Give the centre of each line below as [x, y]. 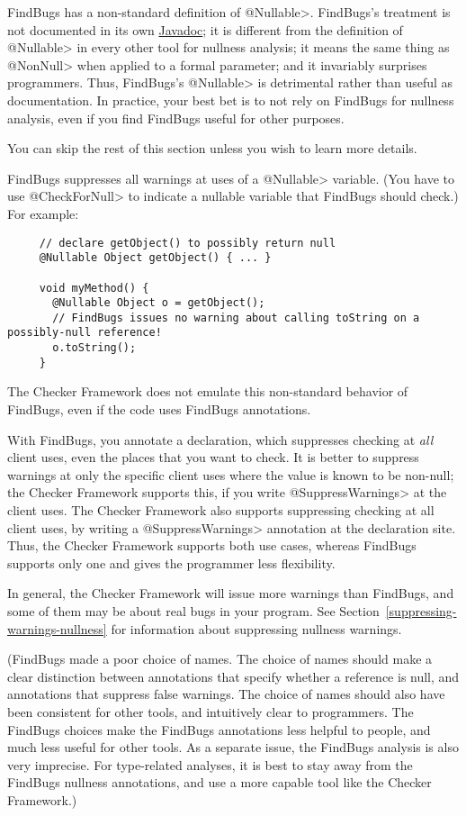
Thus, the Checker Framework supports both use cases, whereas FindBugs [212, 545]
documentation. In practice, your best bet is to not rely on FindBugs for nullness [231, 100]
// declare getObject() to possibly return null [188, 243]
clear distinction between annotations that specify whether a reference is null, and [233, 676]
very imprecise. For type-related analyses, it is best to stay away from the [210, 764]
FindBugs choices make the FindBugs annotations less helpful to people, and [219, 729]
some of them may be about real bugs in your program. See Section [193, 610]
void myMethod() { [94, 288]
